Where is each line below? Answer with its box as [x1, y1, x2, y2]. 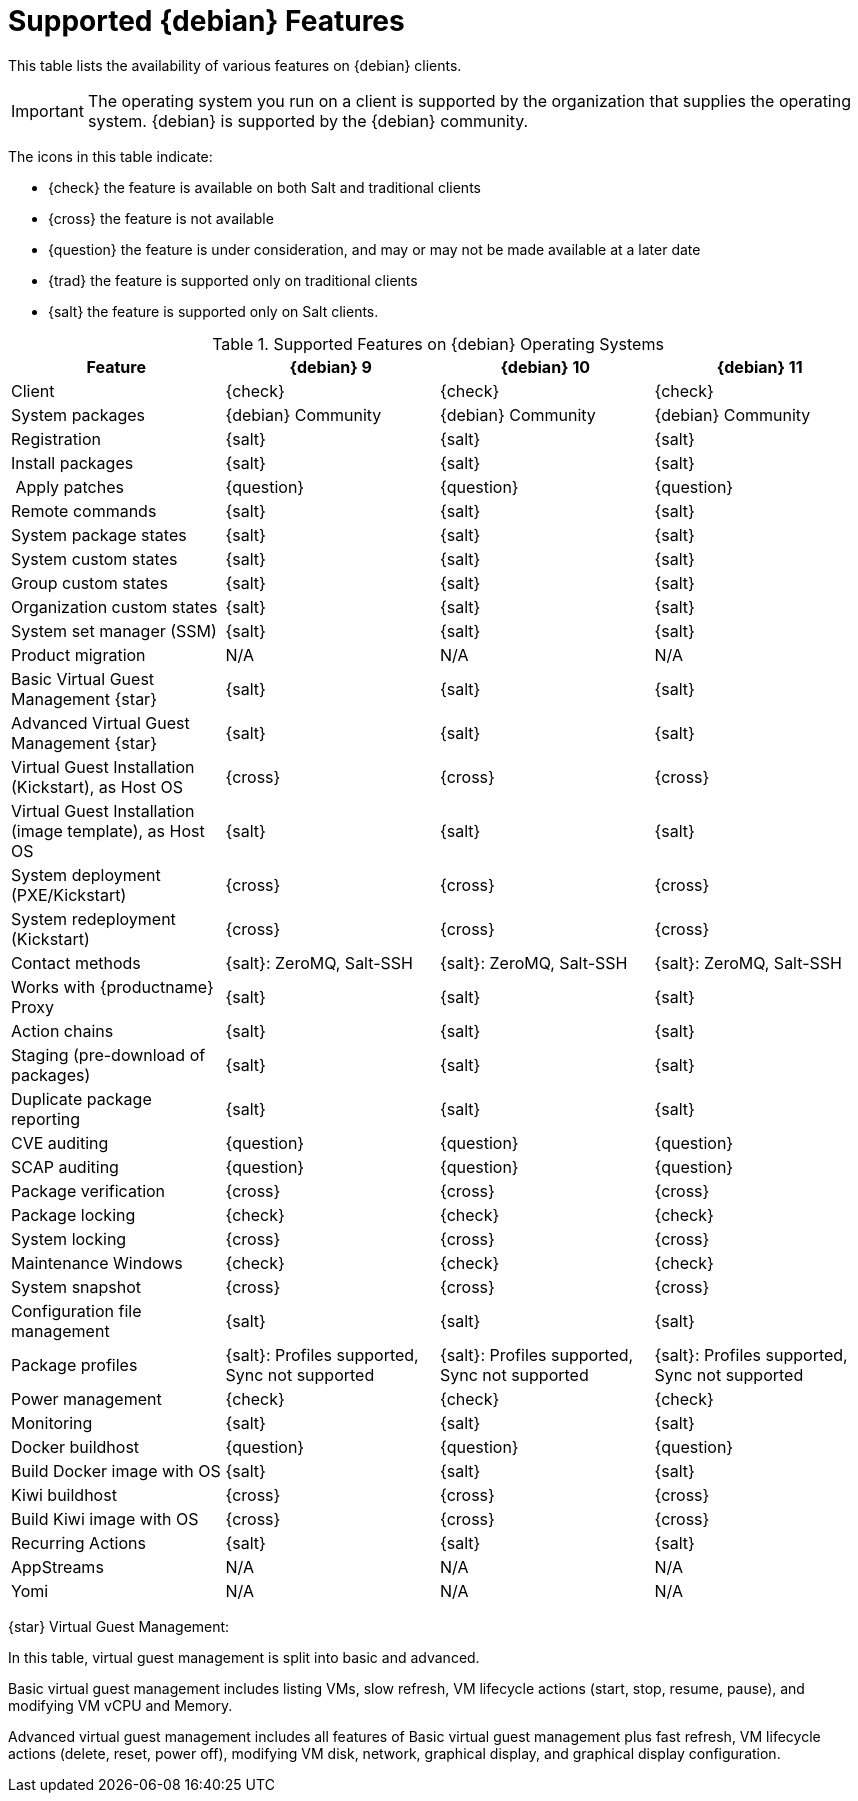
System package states [11, 524, 187, 545]
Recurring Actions [11, 1532, 146, 1553]
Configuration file [11, 1300, 142, 1321]
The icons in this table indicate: [8, 147, 213, 165]
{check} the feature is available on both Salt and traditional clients [48, 178, 481, 196]
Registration [11, 428, 101, 449]
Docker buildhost [11, 1436, 140, 1457]
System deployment [11, 864, 161, 885]
